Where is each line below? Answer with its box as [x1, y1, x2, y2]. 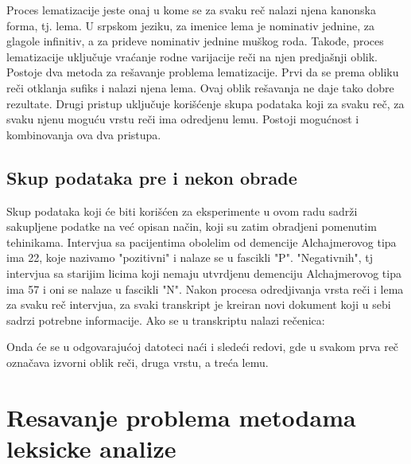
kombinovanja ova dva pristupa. [6, 126, 161, 142]
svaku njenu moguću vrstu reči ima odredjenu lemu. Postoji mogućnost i [6, 111, 359, 127]
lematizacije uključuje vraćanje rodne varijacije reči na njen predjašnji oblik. [6, 48, 378, 64]
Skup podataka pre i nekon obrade [6, 165, 297, 189]
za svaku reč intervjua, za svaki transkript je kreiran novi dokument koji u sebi [6, 296, 391, 313]
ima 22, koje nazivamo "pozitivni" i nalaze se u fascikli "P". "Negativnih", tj [6, 249, 374, 266]
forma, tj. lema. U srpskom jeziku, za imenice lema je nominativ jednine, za [6, 17, 374, 33]
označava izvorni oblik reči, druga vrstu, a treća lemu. [6, 353, 269, 370]
